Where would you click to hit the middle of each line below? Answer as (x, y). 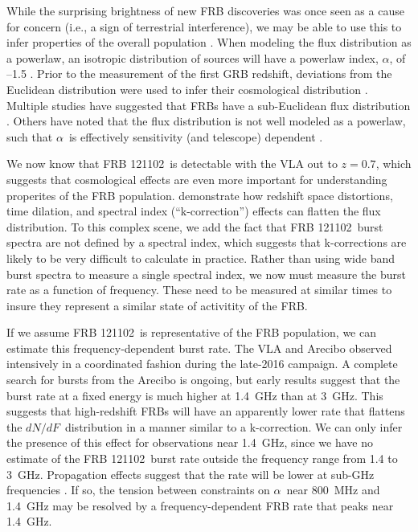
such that (30, 136)
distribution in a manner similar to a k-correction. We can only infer (234, 426)
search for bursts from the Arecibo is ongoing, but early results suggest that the (203, 380)
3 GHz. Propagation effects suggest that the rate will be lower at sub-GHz (191, 474)
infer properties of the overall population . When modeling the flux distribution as (209, 42)
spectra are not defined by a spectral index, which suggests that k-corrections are (207, 242)
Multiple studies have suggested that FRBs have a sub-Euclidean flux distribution (209, 105)
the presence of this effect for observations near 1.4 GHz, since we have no (190, 442)
